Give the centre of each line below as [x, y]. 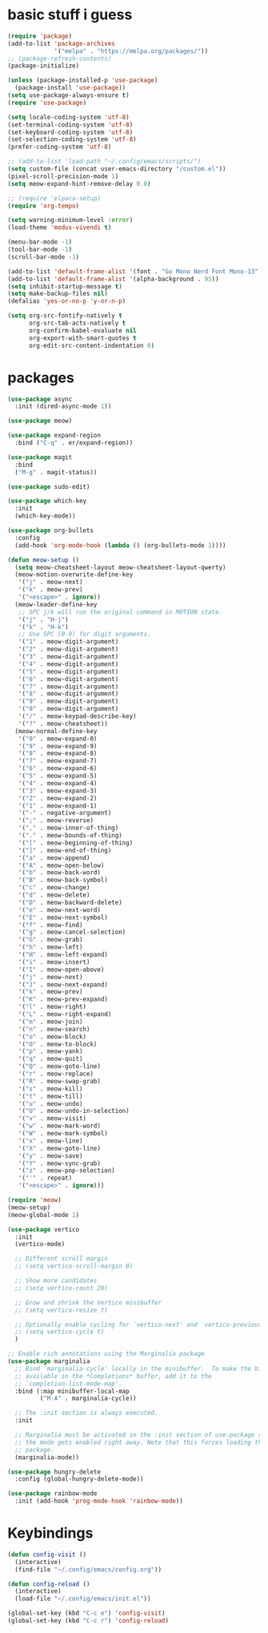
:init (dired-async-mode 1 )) [63, 406]
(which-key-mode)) [46, 516]
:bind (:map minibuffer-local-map [72, 1391]
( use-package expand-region [54, 435]
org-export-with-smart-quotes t [82, 338]
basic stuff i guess [70, 15]
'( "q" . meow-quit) [50, 1059]
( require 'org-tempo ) [44, 206]
